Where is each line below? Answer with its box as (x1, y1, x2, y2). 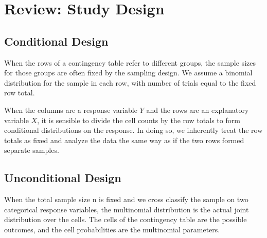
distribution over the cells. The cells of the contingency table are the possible (4, 214, 247, 225)
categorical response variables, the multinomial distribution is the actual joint (4, 204, 249, 214)
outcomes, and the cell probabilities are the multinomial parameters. (4, 224, 220, 234)
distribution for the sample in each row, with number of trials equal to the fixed (4, 77, 256, 88)
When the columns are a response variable (4, 104, 137, 115)
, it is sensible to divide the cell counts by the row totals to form (37, 114, 240, 125)
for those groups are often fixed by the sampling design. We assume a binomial (4, 67, 253, 78)
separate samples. (4, 145, 59, 155)
